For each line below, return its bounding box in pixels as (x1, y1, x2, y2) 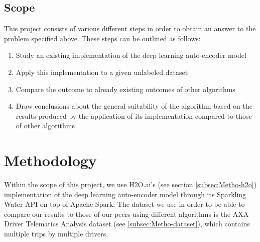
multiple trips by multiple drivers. (4, 228, 108, 239)
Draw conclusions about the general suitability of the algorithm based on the (16, 101, 252, 111)
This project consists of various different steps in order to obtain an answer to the (4, 23, 256, 34)
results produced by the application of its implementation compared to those (16, 110, 252, 121)
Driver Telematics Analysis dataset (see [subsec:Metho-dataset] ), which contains (4, 218, 250, 229)
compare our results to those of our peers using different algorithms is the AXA (4, 208, 249, 219)
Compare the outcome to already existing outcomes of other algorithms (16, 84, 235, 94)
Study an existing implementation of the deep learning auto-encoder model (16, 50, 246, 60)
